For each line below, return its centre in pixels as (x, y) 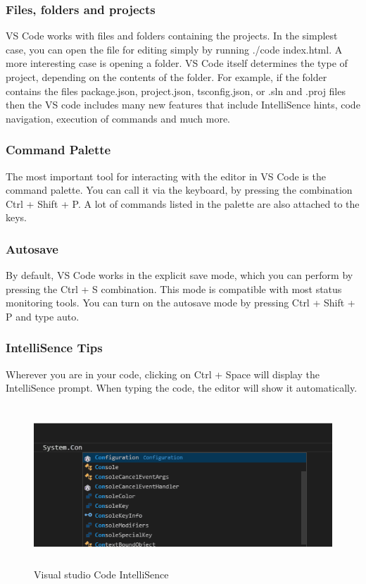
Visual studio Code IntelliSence (101, 574)
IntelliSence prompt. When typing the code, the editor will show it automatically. (182, 388)
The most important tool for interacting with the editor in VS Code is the (166, 176)
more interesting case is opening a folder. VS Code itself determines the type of (177, 63)
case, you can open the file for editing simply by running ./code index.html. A (174, 49)
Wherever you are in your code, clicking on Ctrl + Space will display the (163, 374)
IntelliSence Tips (54, 348)
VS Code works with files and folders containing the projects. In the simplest (172, 36)
